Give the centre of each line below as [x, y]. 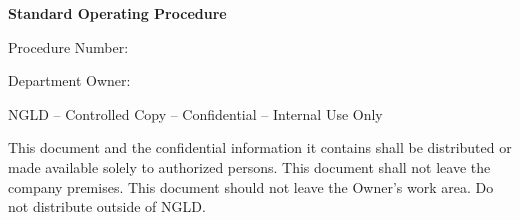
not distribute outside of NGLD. [107, 206]
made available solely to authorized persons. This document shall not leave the [249, 166]
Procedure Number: [68, 46]
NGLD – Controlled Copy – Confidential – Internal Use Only [195, 113]
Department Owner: [69, 80]
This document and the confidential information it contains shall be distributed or [260, 147]
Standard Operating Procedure [117, 13]
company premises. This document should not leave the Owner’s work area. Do [251, 186]
